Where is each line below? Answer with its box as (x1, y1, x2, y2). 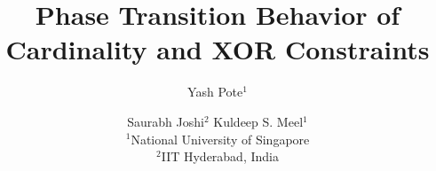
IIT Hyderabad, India (161, 147, 279, 166)
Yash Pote (187, 82, 243, 101)
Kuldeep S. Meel (213, 112, 304, 130)
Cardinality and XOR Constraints (5, 31, 430, 67)
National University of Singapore (131, 129, 310, 148)
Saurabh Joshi (127, 112, 204, 130)
